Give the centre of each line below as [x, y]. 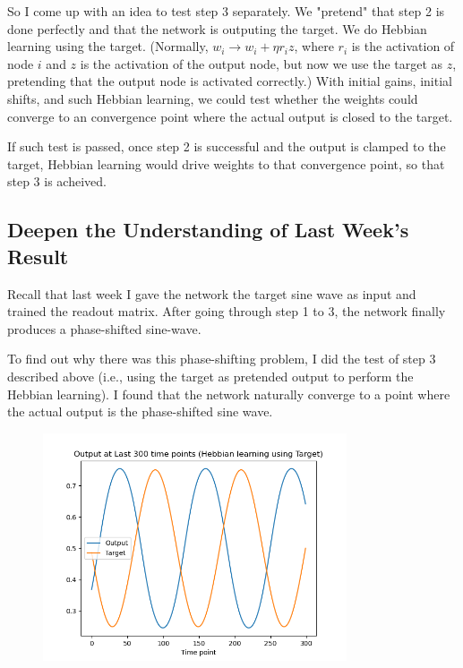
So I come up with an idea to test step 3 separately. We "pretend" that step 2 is [226, 11]
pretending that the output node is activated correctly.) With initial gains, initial [230, 81]
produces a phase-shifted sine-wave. [104, 328]
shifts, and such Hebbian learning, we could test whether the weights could [213, 98]
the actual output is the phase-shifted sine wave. [140, 411]
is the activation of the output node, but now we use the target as [262, 63]
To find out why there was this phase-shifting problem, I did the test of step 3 [222, 359]
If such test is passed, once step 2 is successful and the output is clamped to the [227, 146]
